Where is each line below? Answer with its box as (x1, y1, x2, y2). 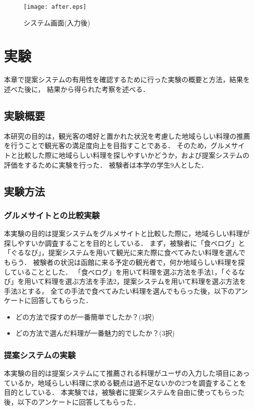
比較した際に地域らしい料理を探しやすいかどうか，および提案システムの (17, 150, 250, 160)
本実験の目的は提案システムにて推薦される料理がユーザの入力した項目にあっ (4, 368, 250, 378)
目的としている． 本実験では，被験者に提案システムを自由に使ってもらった (4, 387, 245, 397)
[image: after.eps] (23, 3, 86, 10)
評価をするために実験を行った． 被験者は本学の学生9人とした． (4, 159, 208, 170)
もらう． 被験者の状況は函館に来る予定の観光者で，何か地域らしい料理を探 (4, 257, 245, 267)
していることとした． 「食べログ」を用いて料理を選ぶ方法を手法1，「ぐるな (4, 266, 245, 277)
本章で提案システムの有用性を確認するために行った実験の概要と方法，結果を (4, 74, 250, 85)
